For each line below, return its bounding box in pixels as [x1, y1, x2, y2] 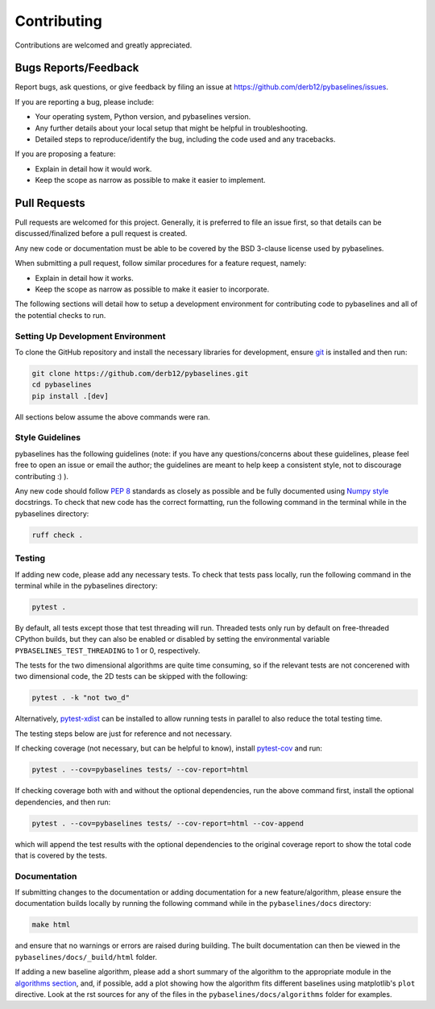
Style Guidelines [14, 432, 81, 443]
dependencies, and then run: [14, 797, 111, 807]
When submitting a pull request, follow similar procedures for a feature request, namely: [14, 258, 307, 268]
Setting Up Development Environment [14, 330, 166, 341]
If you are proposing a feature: [14, 149, 116, 159]
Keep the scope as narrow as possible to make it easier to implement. [35, 176, 266, 185]
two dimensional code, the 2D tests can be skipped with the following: [14, 672, 248, 681]
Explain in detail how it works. [35, 273, 134, 283]
